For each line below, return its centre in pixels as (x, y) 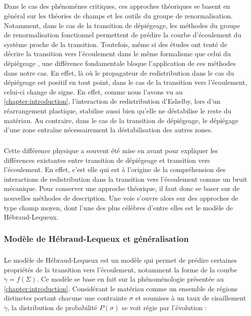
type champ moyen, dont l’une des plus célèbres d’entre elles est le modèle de (118, 207)
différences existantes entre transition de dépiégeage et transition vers (107, 160)
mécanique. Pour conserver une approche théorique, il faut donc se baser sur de (122, 188)
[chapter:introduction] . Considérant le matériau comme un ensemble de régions (121, 288)
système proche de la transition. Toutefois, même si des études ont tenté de (116, 44)
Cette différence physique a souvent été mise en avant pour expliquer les (111, 150)
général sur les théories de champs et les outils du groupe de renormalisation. (118, 15)
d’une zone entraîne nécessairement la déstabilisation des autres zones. (108, 130)
